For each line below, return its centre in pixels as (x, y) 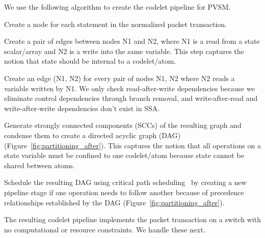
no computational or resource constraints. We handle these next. (105, 229)
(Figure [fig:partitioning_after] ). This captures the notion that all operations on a (132, 145)
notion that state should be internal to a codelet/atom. (90, 61)
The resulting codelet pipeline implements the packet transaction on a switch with (132, 219)
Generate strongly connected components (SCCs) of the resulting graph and (123, 125)
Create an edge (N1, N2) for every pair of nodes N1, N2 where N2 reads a (120, 78)
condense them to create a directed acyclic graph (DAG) (92, 135)
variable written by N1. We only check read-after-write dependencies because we (129, 88)
